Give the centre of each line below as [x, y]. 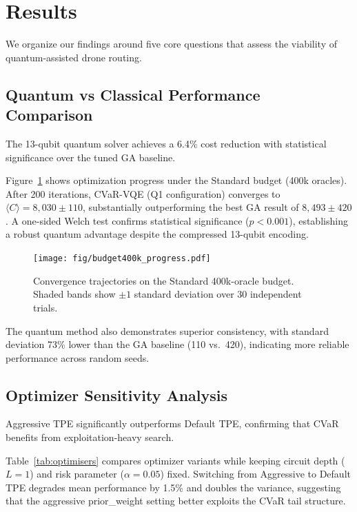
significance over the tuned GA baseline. [91, 157]
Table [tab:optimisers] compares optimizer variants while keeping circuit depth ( [175, 460]
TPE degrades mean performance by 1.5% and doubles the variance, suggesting [173, 487]
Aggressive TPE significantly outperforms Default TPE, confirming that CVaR [172, 423]
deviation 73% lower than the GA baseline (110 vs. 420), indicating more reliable [177, 344]
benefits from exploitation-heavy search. [90, 437]
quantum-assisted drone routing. [74, 57]
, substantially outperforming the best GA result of [191, 207]
